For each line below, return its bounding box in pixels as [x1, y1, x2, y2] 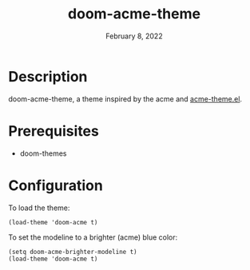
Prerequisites [8, 121, 100, 140]
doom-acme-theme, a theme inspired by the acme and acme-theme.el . [8, 93, 242, 104]
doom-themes [19, 149, 67, 158]
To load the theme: [8, 203, 70, 212]
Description [8, 67, 88, 85]
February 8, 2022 [105, 31, 163, 41]
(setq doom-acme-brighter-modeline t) [8, 248, 137, 256]
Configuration [8, 177, 104, 194]
